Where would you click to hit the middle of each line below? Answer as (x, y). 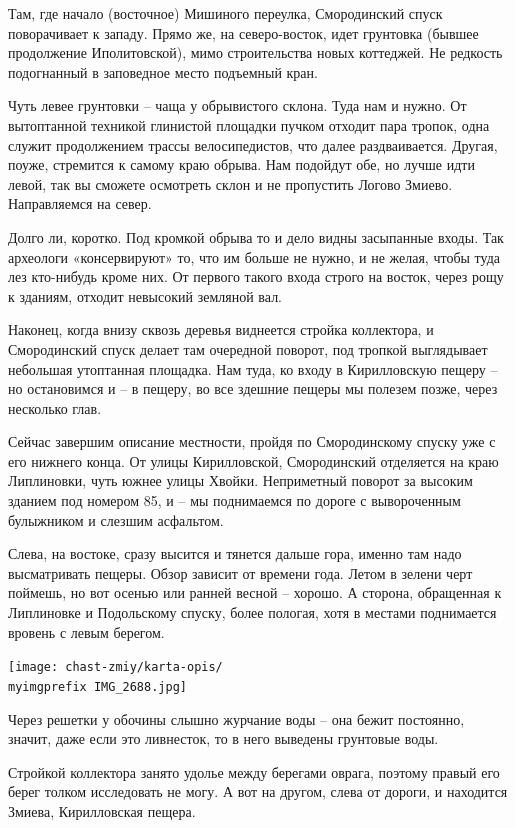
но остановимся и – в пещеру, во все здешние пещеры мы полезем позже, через (253, 388)
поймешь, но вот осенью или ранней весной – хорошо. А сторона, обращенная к (255, 592)
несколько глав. (55, 407)
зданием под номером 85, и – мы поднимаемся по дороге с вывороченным (234, 500)
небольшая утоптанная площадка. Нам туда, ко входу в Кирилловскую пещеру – (253, 368)
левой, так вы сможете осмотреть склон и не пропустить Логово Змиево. (230, 183)
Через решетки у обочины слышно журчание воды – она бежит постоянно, (236, 718)
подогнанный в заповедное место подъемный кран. (163, 71)
